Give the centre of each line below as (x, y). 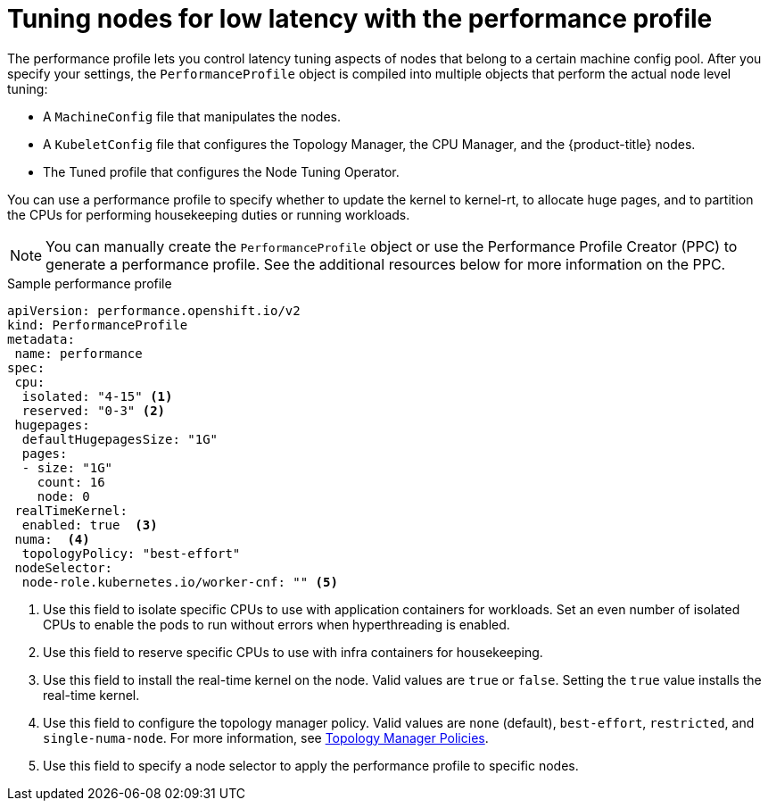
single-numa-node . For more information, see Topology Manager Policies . (266, 737)
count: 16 (71, 482)
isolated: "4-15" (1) (97, 396)
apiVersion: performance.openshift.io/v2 (154, 310)
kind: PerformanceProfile (98, 325)
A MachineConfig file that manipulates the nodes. (192, 116)
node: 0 (63, 496)
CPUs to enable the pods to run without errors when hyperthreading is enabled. (277, 624)
